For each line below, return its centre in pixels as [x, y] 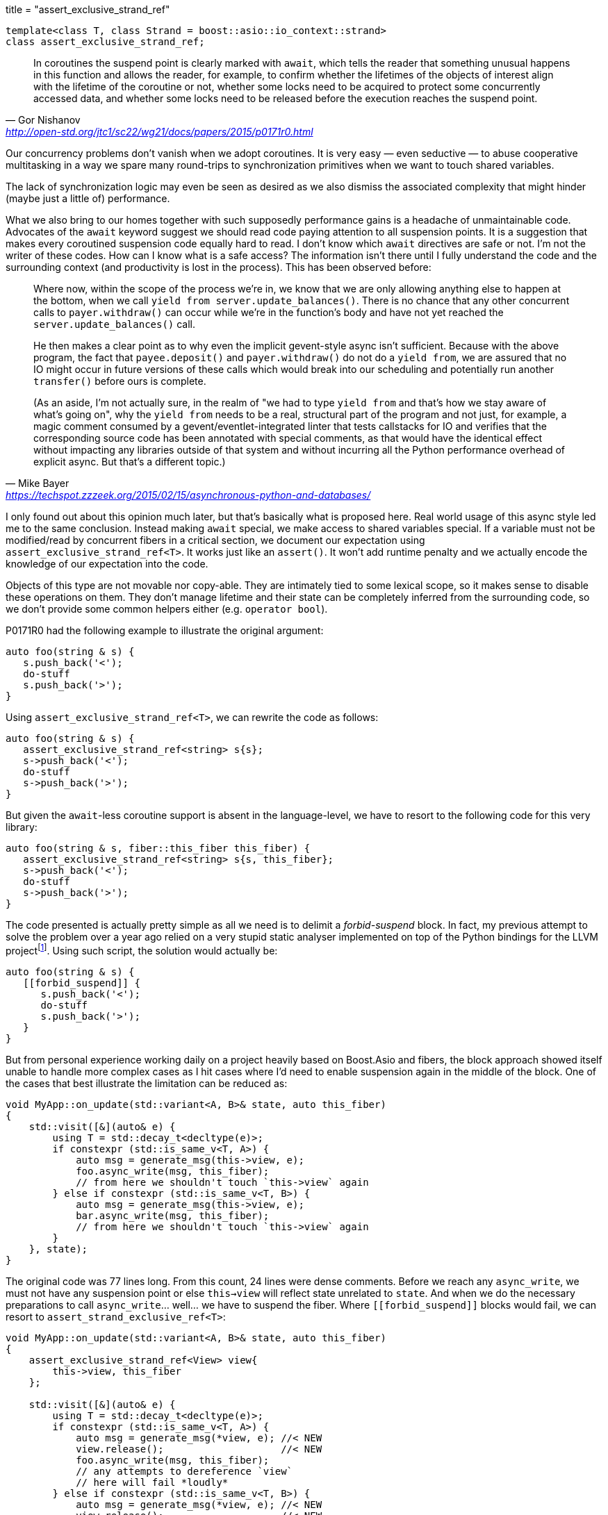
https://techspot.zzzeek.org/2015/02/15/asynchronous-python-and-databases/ [188, 495]
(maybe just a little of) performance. [88, 198]
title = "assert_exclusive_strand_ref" [88, 9]
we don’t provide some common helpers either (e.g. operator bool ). [167, 609]
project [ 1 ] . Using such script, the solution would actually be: [142, 950]
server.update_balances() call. [115, 324]
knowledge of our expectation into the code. [107, 564]
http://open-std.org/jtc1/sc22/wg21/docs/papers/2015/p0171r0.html [159, 132]
